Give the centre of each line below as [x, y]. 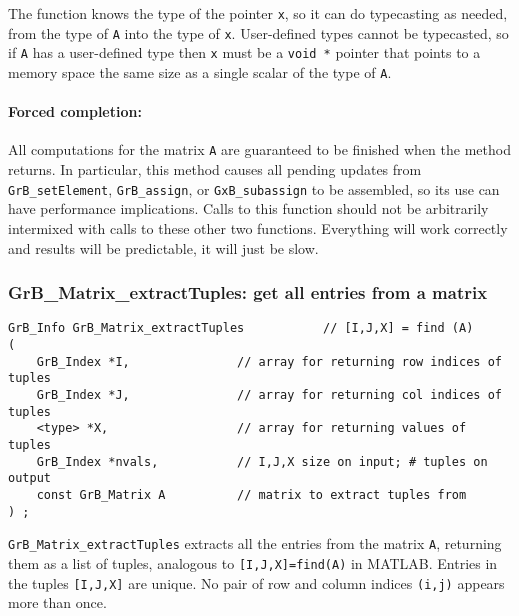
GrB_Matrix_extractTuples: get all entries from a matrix [248, 292]
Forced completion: [75, 111]
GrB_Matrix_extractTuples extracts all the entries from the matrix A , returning [255, 543]
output [29, 478]
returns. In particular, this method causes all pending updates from [215, 169]
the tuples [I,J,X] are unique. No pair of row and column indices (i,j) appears [256, 582]
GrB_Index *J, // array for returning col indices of [269, 394]
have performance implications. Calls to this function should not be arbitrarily [248, 208]
